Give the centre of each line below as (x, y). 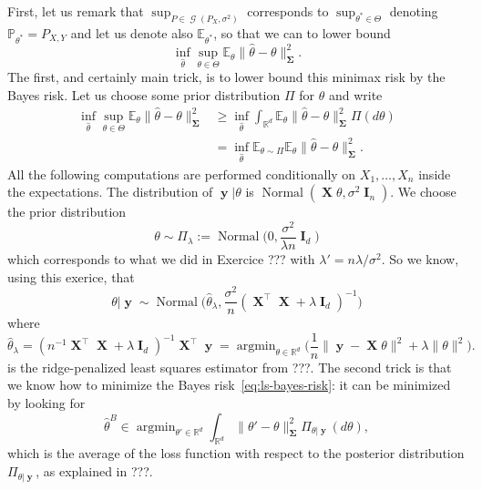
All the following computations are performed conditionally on (182, 174)
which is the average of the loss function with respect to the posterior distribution (236, 453)
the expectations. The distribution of (110, 192)
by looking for (46, 403)
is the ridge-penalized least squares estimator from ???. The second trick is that (230, 367)
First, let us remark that (76, 11)
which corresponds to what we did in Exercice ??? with (161, 258)
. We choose (423, 192)
